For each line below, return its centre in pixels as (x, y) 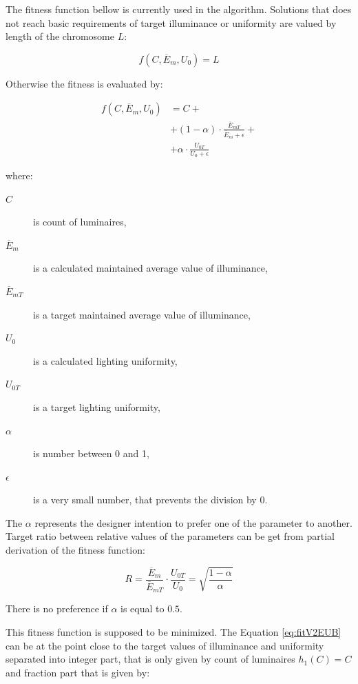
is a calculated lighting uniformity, (105, 360)
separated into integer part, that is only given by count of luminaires (150, 659)
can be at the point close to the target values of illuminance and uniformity (165, 645)
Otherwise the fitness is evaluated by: (84, 83)
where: (19, 175)
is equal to (143, 608)
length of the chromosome (60, 36)
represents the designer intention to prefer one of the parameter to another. (193, 522)
